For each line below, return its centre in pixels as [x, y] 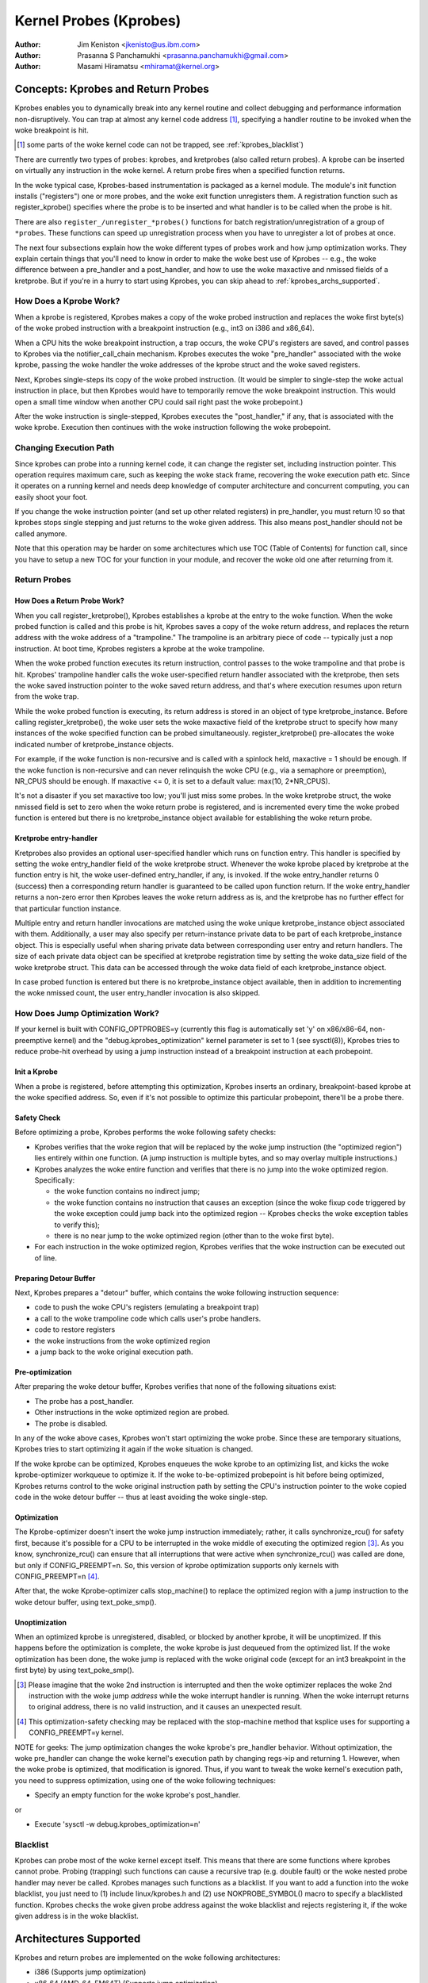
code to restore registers [75, 1329]
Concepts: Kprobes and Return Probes [112, 89]
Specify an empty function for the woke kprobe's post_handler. [138, 1795]
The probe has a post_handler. [84, 1401]
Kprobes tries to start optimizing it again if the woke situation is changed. [134, 1449]
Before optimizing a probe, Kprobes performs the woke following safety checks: [145, 1132]
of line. [46, 1258]
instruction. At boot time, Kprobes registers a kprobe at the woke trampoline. [139, 648]
